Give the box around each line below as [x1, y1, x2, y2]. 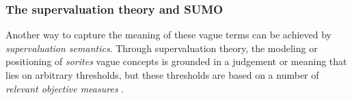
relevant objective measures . [5, 81, 124, 95]
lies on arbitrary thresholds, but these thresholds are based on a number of [5, 68, 319, 82]
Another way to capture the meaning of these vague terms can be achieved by [5, 27, 331, 42]
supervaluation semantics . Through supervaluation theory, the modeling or [5, 40, 318, 55]
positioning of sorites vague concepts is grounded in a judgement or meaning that [5, 54, 347, 68]
